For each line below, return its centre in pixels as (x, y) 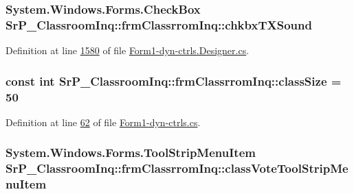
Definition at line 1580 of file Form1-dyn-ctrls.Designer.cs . (128, 50)
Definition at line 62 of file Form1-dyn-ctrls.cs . (103, 122)
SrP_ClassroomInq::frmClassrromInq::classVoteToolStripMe (177, 168)
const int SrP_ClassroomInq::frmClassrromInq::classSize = (174, 81)
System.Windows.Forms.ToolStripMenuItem (131, 153)
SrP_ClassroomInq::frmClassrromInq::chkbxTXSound (159, 24)
